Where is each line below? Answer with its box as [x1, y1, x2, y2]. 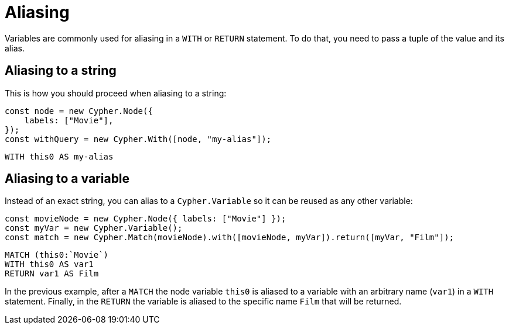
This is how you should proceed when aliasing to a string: [5, 88, 227, 98]
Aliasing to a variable [5, 171, 130, 186]
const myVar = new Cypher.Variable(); [5, 223, 183, 233]
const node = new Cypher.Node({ [5, 106, 153, 116]
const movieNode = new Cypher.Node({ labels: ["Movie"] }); [5, 214, 286, 224]
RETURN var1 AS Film [5, 269, 99, 279]
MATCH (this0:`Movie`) [5, 250, 109, 260]
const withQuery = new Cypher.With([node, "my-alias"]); [5, 134, 272, 144]
